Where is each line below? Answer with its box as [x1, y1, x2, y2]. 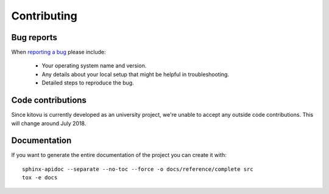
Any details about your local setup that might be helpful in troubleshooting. [41, 71, 230, 78]
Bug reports [11, 32, 58, 43]
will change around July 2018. [11, 119, 87, 127]
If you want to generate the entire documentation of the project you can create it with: [11, 151, 227, 159]
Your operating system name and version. [41, 62, 147, 69]
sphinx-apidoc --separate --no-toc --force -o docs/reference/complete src [22, 165, 253, 173]
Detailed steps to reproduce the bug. [41, 79, 134, 86]
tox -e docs [22, 174, 58, 181]
